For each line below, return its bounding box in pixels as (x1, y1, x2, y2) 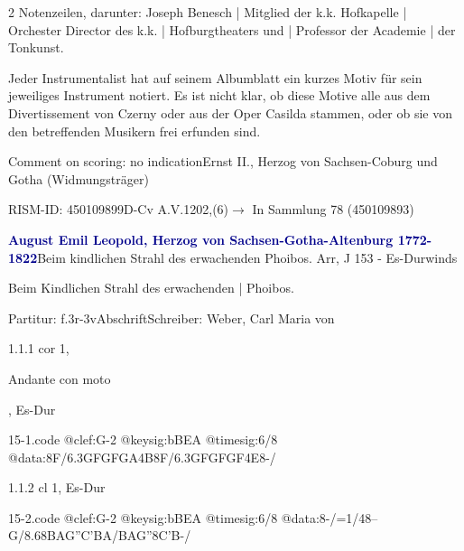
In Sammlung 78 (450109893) (252, 200, 414, 219)
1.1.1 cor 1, (8, 339, 70, 358)
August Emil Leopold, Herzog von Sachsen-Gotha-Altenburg (8, 229, 394, 248)
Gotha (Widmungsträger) (8, 169, 149, 188)
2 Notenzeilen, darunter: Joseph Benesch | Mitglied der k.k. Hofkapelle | (8, 3, 407, 21)
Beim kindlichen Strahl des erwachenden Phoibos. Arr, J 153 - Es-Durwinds (37, 247, 458, 266)
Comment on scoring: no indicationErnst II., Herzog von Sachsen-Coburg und (8, 152, 438, 171)
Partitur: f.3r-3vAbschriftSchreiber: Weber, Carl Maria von (8, 308, 335, 327)
